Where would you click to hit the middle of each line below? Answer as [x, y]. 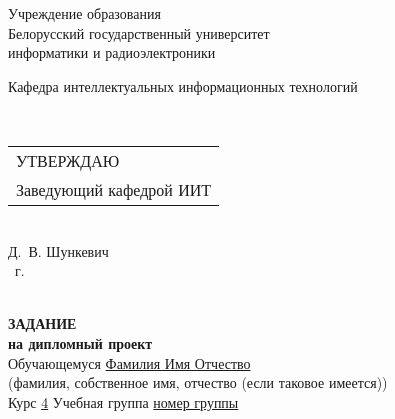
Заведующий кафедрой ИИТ [114, 189]
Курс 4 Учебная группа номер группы [123, 401]
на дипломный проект [80, 342]
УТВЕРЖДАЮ [68, 160]
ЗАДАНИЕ [42, 323]
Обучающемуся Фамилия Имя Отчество [129, 362]
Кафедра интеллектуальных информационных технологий [183, 85]
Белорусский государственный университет [139, 32]
